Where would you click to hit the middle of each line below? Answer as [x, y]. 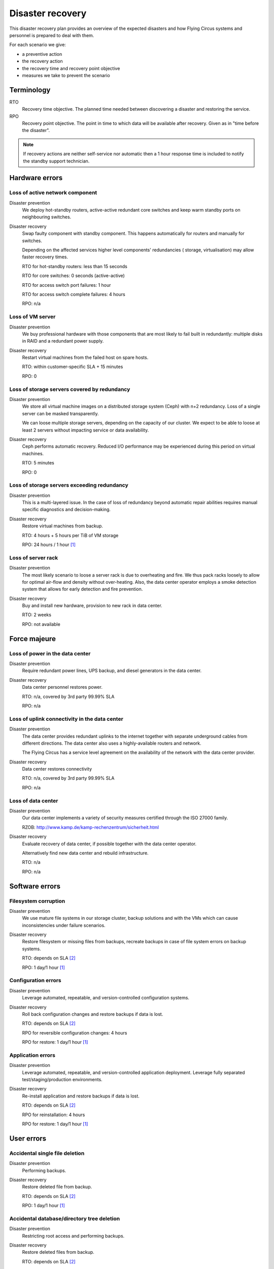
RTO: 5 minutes [38, 463]
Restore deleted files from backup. [58, 1252]
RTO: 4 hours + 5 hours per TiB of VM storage [70, 535]
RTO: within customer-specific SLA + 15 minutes [73, 367]
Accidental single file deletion [47, 1153]
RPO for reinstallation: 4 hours [54, 1115]
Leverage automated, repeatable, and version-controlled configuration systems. [106, 998]
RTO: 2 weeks [37, 615]
